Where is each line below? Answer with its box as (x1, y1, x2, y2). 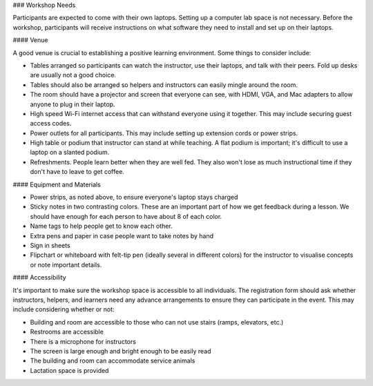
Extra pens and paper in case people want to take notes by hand (30, 231, 214, 240)
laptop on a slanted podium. (30, 148, 110, 157)
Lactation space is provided (30, 366, 109, 374)
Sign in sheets (30, 241, 70, 249)
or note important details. (30, 260, 102, 269)
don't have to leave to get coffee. (30, 168, 124, 176)
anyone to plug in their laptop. (30, 100, 115, 108)
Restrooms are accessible (30, 328, 104, 336)
